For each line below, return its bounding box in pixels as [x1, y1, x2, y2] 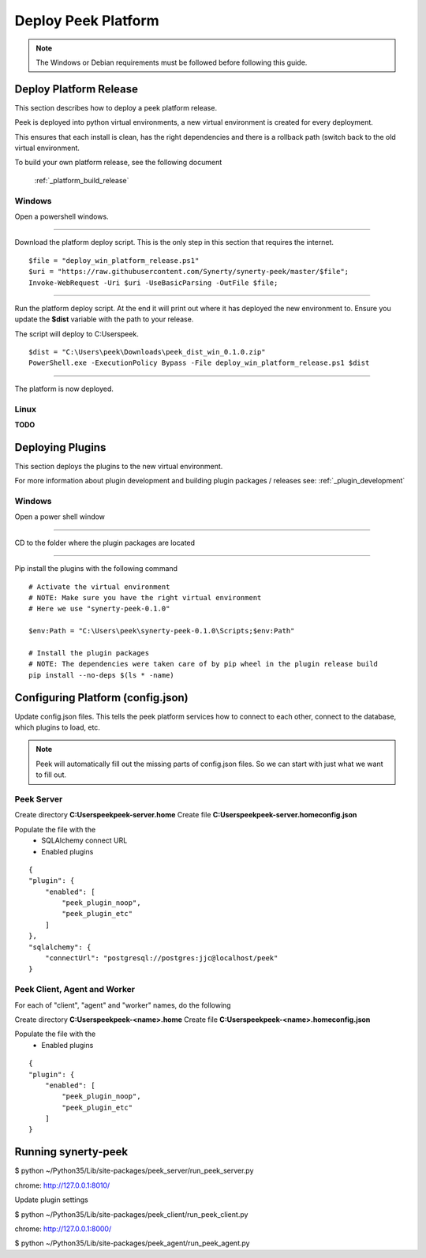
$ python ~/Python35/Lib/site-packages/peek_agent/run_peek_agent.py [14, 1238, 250, 1248]
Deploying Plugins [14, 441, 106, 454]
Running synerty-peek [14, 1145, 129, 1158]
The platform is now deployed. [14, 384, 114, 393]
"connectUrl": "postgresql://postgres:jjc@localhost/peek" [44, 954, 278, 963]
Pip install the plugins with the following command [14, 564, 177, 573]
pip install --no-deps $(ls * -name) [28, 670, 175, 679]
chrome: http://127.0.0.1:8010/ [14, 1181, 110, 1190]
